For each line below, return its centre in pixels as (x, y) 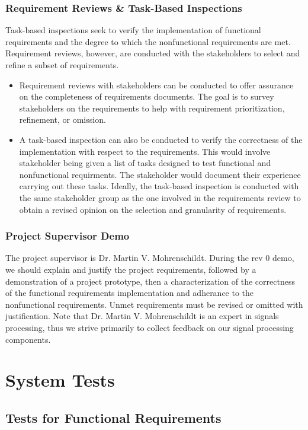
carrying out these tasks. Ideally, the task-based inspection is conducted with (159, 186)
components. (28, 339)
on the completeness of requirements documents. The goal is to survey (147, 96)
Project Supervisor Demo (68, 236)
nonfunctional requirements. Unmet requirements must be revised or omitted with (154, 304)
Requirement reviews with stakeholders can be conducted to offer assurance (156, 85)
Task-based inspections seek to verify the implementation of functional (133, 30)
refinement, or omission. (62, 120)
